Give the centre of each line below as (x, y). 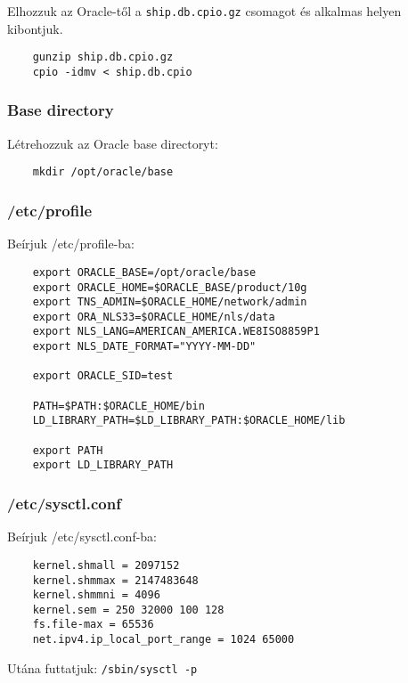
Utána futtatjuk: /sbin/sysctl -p (102, 667)
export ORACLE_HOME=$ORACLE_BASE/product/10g (170, 287)
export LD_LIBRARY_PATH (103, 465)
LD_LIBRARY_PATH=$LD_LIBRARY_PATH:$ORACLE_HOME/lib (189, 421)
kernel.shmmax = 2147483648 (115, 580)
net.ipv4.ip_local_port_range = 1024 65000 (163, 640)
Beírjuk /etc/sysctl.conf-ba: (82, 537)
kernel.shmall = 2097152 (106, 565)
